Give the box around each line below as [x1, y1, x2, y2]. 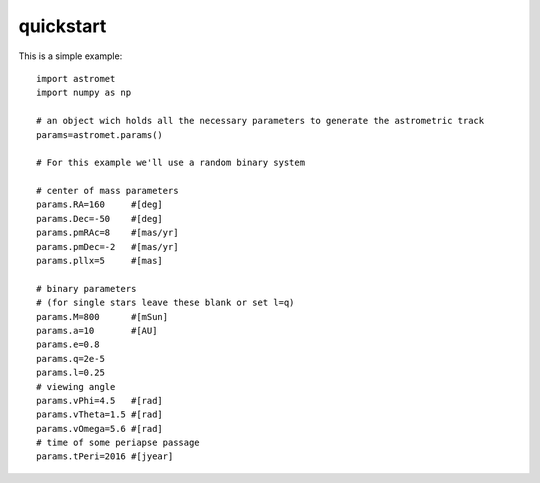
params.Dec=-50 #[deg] [36, 213, 164, 224]
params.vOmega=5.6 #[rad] [36, 423, 164, 434]
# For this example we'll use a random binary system [36, 157, 305, 169]
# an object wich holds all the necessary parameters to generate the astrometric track [36, 115, 485, 127]
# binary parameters [36, 283, 137, 294]
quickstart [18, 15, 107, 37]
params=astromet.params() [36, 129, 164, 140]
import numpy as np [36, 87, 132, 99]
